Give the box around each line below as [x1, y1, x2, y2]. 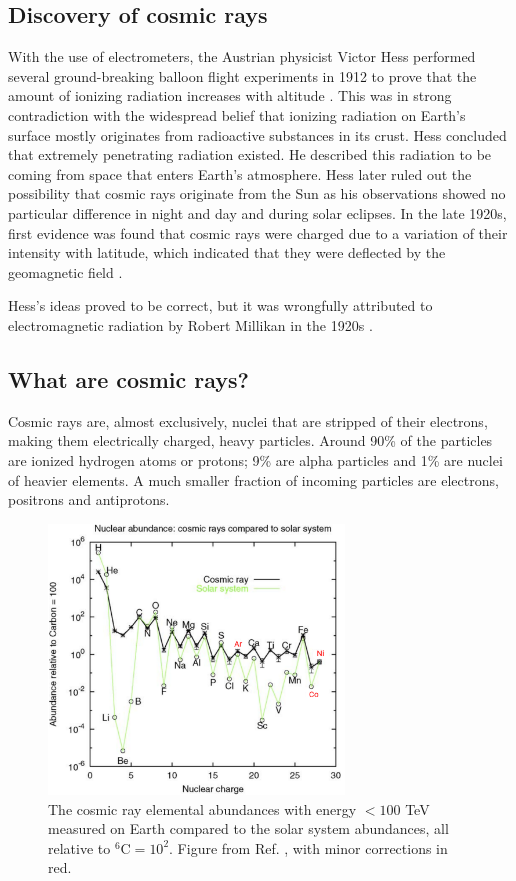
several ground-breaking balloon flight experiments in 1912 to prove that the [8, 65, 477, 86]
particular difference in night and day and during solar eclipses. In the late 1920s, [8, 202, 507, 223]
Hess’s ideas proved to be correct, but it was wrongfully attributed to [8, 295, 433, 316]
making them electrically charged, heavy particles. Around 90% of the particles [8, 430, 493, 451]
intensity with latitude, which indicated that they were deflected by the [8, 242, 446, 263]
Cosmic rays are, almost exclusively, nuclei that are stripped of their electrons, [8, 410, 488, 431]
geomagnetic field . [8, 261, 123, 282]
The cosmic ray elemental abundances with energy [48, 798, 357, 819]
